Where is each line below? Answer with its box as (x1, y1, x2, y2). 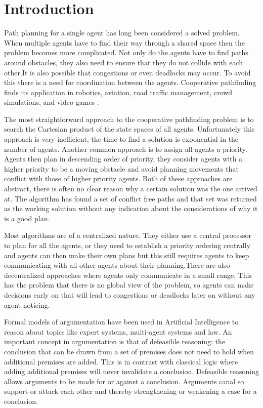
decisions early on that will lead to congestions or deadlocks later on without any (4, 289, 255, 300)
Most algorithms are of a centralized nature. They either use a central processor (4, 230, 252, 240)
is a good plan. (4, 213, 50, 223)
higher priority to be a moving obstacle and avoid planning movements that (4, 163, 239, 174)
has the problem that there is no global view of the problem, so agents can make (4, 279, 254, 290)
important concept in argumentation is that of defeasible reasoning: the (4, 336, 226, 347)
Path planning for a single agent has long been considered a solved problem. (4, 27, 240, 38)
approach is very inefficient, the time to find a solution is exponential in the (4, 134, 239, 144)
